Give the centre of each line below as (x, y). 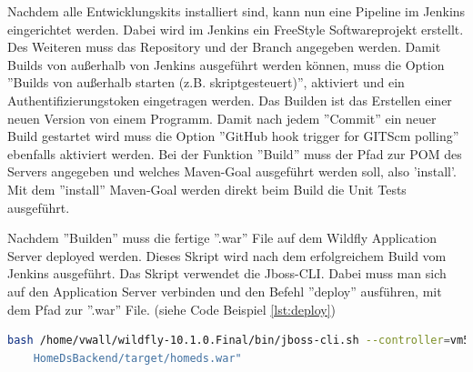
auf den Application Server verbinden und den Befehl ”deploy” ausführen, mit (225, 291)
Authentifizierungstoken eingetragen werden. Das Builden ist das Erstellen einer (230, 100)
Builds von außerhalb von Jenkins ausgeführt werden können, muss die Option (226, 64)
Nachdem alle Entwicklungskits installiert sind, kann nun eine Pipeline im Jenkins (236, 11)
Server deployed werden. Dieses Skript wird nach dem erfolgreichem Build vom (227, 255)
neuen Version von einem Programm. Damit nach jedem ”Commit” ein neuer (222, 118)
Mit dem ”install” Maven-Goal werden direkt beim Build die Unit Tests (207, 189)
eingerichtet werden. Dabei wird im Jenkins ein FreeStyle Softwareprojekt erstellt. (236, 29)
